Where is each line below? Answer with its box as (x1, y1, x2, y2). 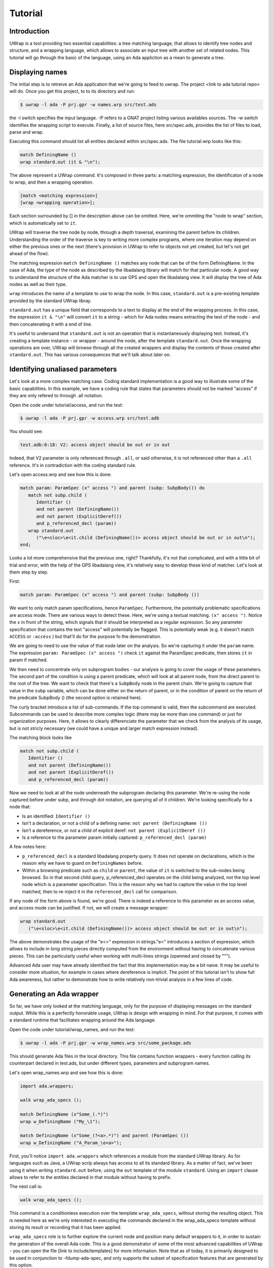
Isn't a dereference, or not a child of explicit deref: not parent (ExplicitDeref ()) (22, 827, 206, 833)
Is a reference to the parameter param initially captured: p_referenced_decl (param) (22, 834, 207, 840)
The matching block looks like (9, 734, 72, 741)
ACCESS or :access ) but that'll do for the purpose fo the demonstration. (9, 633, 162, 640)
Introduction (9, 27, 50, 36)
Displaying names (9, 67, 67, 76)
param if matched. (9, 657, 48, 663)
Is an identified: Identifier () (22, 813, 91, 819)
